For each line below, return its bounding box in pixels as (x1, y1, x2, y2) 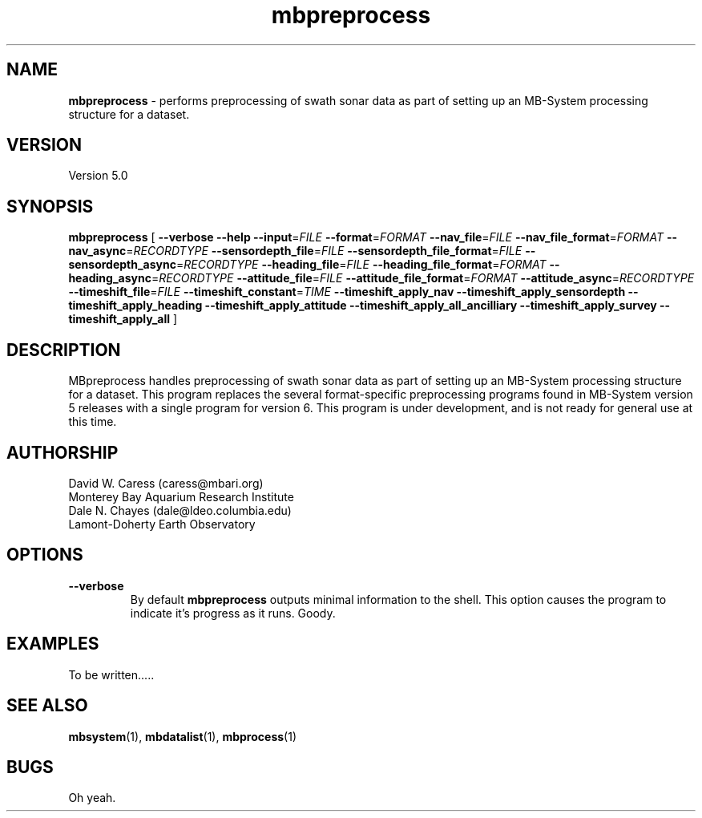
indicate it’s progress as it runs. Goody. (130, 605, 336, 620)
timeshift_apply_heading (68, 298, 203, 313)
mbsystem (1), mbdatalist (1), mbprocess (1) (68, 729, 297, 743)
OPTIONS (6, 545, 83, 565)
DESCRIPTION (6, 339, 121, 360)
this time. (68, 415, 117, 429)
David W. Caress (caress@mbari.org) (68, 476, 264, 490)
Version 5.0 (68, 168, 128, 183)
